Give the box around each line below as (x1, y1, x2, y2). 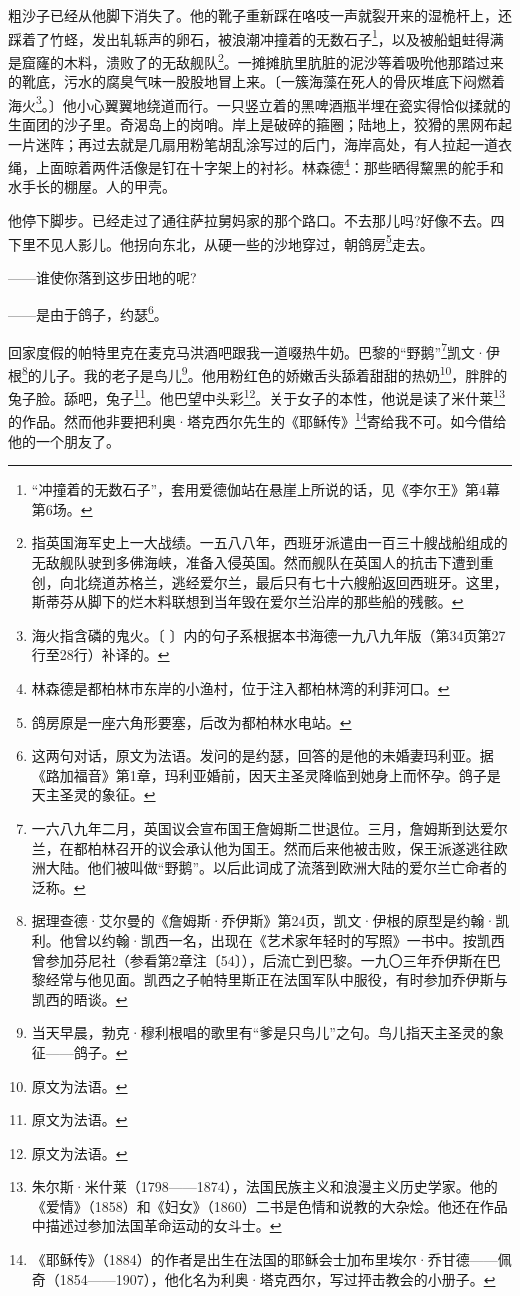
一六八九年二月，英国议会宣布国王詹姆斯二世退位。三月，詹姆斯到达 (31, 817, 480, 838)
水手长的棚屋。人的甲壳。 (8, 176, 176, 197)
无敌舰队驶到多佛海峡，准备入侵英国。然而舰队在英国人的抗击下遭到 (31, 552, 480, 573)
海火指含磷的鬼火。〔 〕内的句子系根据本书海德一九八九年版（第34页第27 (31, 624, 506, 645)
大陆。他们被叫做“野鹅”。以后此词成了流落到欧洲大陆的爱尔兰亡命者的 (45, 857, 508, 878)
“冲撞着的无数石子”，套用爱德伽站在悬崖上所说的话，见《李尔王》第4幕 (31, 479, 501, 500)
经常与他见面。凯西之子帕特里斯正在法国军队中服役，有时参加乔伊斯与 (45, 969, 508, 990)
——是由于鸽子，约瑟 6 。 (8, 301, 168, 325)
